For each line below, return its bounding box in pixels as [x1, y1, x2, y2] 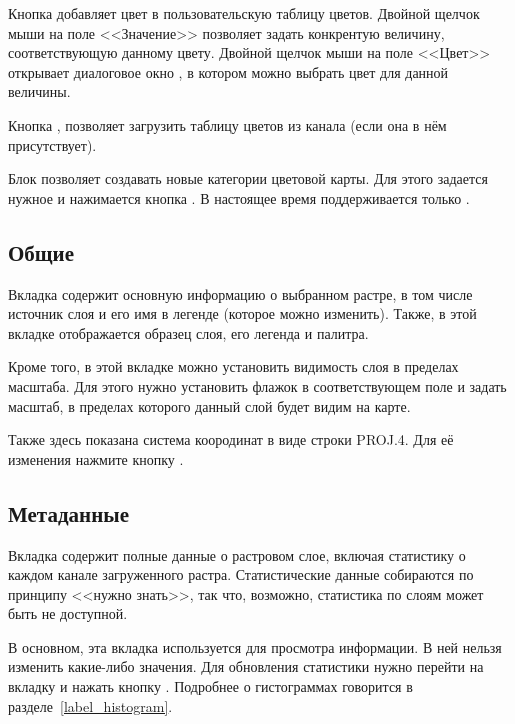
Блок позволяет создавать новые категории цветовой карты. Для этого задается [8, 168, 488, 189]
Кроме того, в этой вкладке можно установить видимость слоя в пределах [8, 356, 459, 377]
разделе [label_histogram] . [8, 695, 173, 716]
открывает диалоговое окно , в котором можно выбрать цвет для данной [8, 61, 449, 82]
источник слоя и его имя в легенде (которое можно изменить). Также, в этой [8, 303, 477, 324]
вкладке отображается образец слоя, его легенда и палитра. [8, 322, 369, 343]
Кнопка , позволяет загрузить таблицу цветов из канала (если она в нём [8, 114, 447, 135]
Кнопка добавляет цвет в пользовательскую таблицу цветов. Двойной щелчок [8, 3, 480, 23]
